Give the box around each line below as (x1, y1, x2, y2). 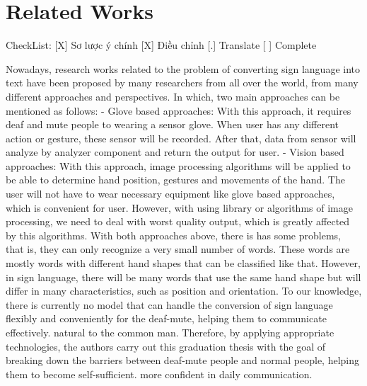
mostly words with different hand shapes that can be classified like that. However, (6, 256, 361, 271)
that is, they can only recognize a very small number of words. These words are (6, 242, 350, 256)
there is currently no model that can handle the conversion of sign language (6, 297, 333, 312)
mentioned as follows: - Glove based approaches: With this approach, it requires (6, 103, 351, 118)
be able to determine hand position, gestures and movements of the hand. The (6, 172, 345, 187)
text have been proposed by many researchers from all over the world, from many (6, 75, 359, 90)
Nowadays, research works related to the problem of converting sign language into (6, 61, 361, 76)
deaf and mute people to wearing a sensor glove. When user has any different (6, 117, 339, 132)
